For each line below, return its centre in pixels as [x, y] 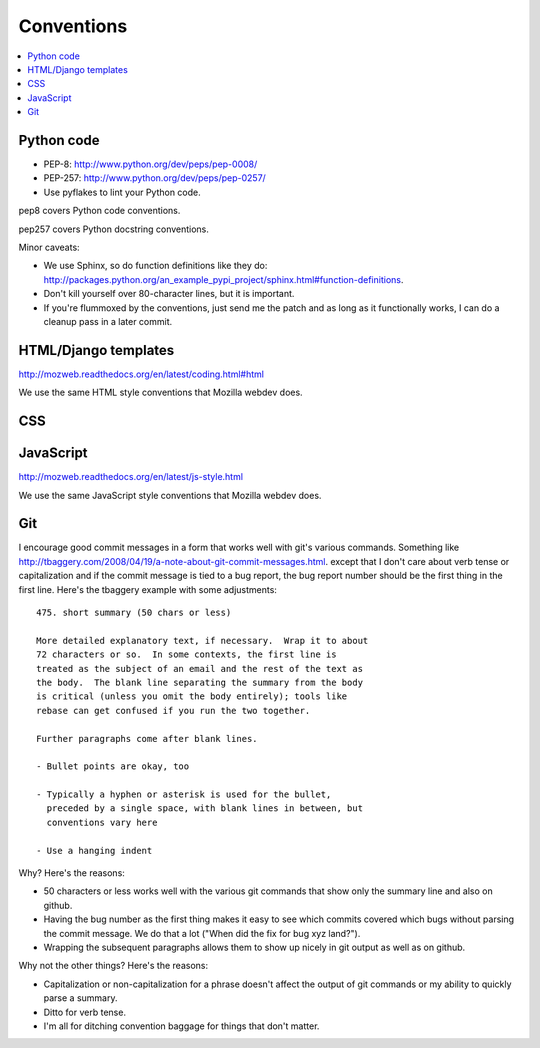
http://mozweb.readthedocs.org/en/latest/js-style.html [131, 477]
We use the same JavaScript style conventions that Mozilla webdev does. [170, 495]
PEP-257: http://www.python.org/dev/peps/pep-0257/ [155, 178]
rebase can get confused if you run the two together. [173, 710]
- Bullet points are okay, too [113, 766]
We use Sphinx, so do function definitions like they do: [155, 266]
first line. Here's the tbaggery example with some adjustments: [147, 589]
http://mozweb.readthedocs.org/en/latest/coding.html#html [141, 374]
